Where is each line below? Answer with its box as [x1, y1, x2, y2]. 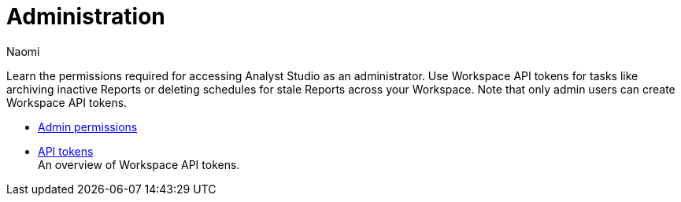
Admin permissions [38, 119, 138, 134]
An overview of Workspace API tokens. [38, 157, 240, 171]
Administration [6, 3, 165, 30]
